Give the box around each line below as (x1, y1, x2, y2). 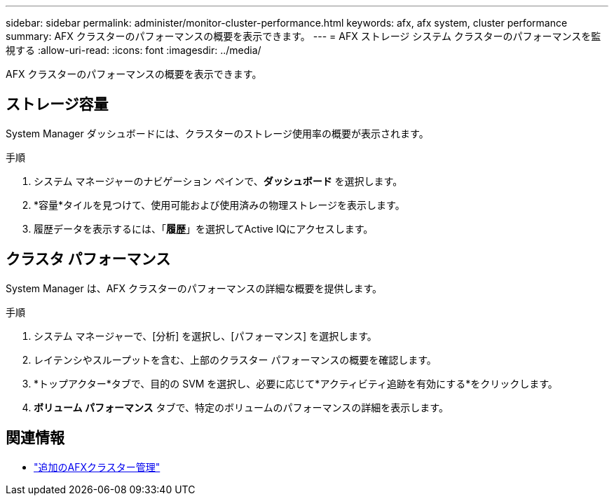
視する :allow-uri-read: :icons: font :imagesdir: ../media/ (6, 44, 261, 56)
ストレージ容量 (6, 95, 109, 114)
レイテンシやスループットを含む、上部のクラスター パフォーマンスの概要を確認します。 (34, 353, 437, 366)
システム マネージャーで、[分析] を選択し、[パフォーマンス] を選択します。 (34, 329, 377, 342)
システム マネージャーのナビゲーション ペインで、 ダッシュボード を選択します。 (34, 174, 403, 187)
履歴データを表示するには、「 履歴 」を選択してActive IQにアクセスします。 (34, 222, 374, 235)
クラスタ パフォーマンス (6, 250, 171, 268)
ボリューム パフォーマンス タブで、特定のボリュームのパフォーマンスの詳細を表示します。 (34, 401, 449, 413)
